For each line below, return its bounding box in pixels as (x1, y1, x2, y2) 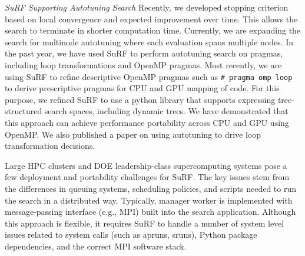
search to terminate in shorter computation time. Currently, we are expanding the (5, 24, 301, 36)
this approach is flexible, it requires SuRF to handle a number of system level (5, 217, 284, 229)
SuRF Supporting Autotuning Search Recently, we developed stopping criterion (5, 1, 289, 13)
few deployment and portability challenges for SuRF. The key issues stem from (5, 171, 290, 183)
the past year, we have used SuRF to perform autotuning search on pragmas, (5, 47, 283, 59)
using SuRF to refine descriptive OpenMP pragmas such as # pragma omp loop (5, 70, 293, 82)
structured (5, 105, 42, 117)
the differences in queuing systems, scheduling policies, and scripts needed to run (5, 182, 296, 194)
